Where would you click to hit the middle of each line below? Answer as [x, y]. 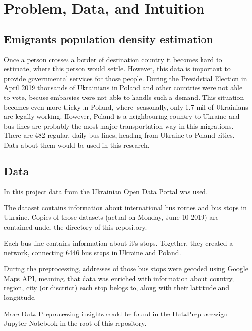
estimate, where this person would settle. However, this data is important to [117, 69]
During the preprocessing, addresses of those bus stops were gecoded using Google [126, 269]
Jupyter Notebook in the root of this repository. [75, 323]
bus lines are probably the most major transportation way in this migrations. [119, 125]
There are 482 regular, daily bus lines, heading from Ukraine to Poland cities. [119, 135]
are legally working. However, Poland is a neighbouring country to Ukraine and [122, 116]
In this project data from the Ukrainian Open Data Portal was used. [106, 191]
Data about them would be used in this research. [77, 144]
